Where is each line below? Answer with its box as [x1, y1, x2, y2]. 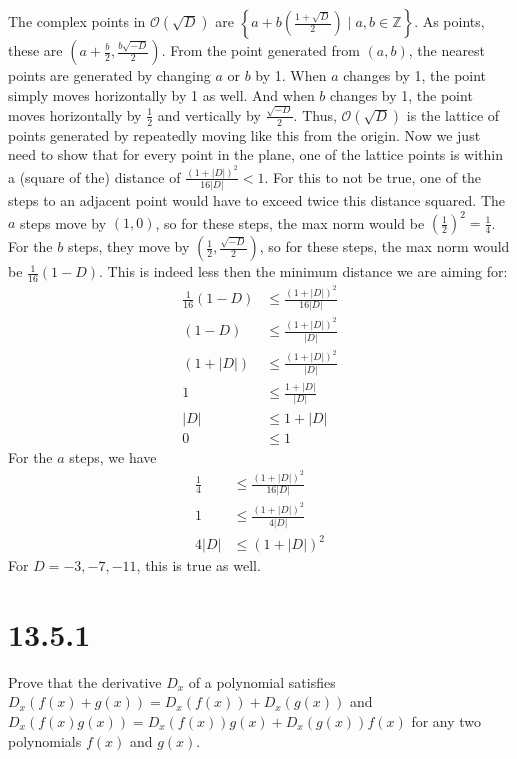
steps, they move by [67, 236, 190, 257]
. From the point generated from [161, 40, 360, 60]
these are [8, 40, 63, 60]
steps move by [20, 212, 107, 233]
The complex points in [8, 11, 146, 31]
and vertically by [157, 104, 261, 125]
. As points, [414, 11, 485, 31]
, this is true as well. [136, 555, 261, 576]
